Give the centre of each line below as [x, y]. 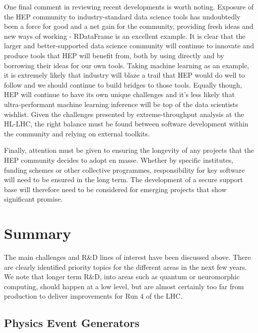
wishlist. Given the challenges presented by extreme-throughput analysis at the [124, 114]
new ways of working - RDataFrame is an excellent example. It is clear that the [125, 36]
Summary [38, 233]
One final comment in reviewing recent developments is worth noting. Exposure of [129, 6]
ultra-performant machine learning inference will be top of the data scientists [121, 104]
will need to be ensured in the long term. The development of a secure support [124, 179]
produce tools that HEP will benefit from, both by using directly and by [114, 55]
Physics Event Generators [72, 323]
